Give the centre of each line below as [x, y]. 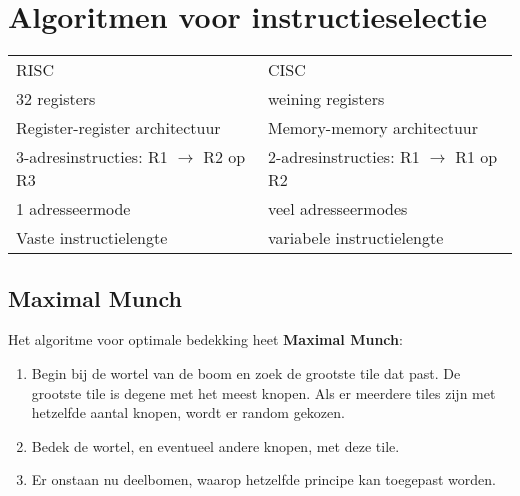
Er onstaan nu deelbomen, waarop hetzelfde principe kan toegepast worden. [263, 479]
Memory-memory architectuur [373, 128]
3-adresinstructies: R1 [92, 157]
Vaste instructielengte [92, 238]
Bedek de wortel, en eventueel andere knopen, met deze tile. [215, 445]
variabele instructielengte [356, 238]
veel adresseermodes [338, 209]
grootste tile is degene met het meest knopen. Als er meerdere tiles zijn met [263, 392]
